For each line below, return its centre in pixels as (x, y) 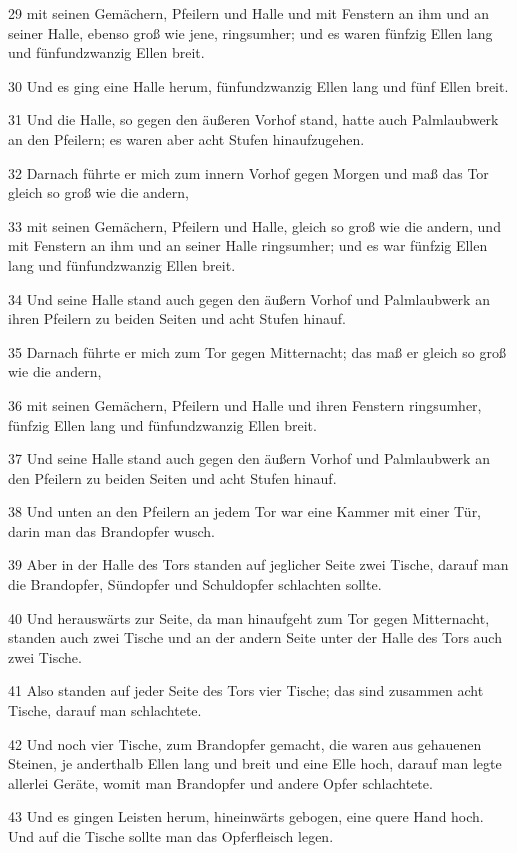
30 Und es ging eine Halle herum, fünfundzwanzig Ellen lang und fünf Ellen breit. (258, 85)
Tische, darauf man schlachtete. (105, 710)
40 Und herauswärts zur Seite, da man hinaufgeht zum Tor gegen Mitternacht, (249, 617)
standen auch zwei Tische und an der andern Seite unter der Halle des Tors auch (255, 637)
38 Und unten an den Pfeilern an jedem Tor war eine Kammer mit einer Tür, (245, 511)
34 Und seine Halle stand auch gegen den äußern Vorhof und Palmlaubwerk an (249, 298)
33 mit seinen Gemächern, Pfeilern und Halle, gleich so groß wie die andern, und (254, 225)
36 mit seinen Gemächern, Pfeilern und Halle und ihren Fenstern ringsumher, (245, 404)
